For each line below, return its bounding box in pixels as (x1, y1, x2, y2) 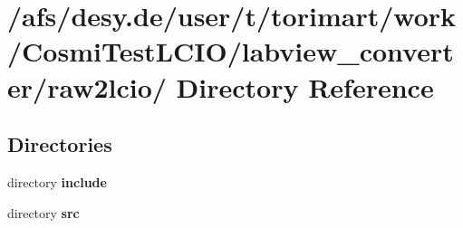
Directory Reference (176, 68, 434, 105)
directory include (7, 172, 107, 191)
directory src (7, 203, 80, 222)
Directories (7, 130, 112, 158)
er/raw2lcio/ (7, 68, 167, 105)
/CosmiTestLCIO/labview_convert (7, 33, 454, 70)
